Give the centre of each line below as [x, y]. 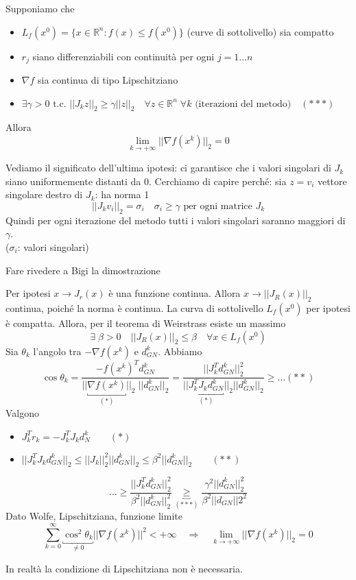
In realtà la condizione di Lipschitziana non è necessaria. [124, 568]
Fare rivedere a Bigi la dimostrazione [83, 270]
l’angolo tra [57, 351]
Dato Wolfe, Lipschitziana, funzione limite [94, 516]
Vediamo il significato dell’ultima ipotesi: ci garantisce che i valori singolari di [168, 168]
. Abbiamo [180, 351]
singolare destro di [44, 194]
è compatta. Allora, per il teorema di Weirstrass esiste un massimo [146, 323]
